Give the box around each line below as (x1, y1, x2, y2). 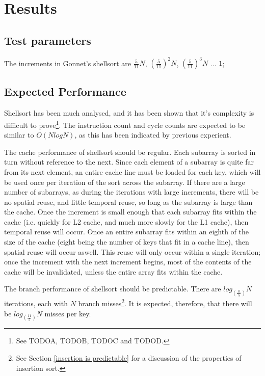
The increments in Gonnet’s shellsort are (4, 58, 131, 68)
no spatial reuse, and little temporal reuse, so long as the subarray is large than (4, 196, 253, 207)
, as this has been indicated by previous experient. (74, 129, 231, 140)
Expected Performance (4, 84, 126, 99)
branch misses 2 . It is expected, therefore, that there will (78, 297, 252, 308)
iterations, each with (4, 298, 68, 308)
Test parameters (4, 32, 91, 48)
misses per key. (44, 308, 91, 318)
